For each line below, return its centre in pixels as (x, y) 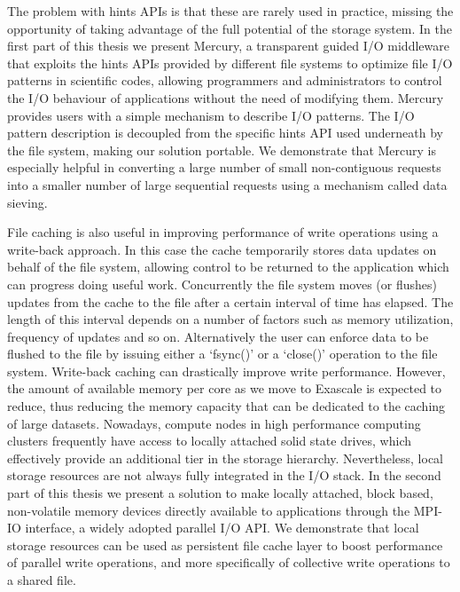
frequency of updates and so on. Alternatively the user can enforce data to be (218, 336)
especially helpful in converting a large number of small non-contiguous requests (224, 167)
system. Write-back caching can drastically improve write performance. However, (226, 371)
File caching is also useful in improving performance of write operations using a (223, 232)
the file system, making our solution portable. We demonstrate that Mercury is (222, 150)
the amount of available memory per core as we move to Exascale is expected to (225, 388)
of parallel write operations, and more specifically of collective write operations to (229, 562)
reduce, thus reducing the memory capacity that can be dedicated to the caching (226, 406)
